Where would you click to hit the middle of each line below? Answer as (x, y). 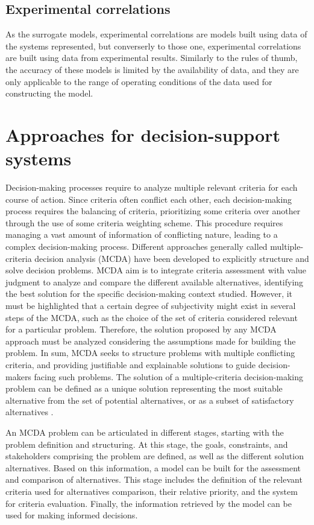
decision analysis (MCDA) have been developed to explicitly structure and (172, 258)
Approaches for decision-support (143, 134)
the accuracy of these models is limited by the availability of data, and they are (152, 69)
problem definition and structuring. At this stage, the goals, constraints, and (147, 444)
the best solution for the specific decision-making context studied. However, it (149, 294)
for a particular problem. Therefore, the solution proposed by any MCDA (141, 329)
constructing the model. (49, 93)
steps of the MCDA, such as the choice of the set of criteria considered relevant (152, 317)
